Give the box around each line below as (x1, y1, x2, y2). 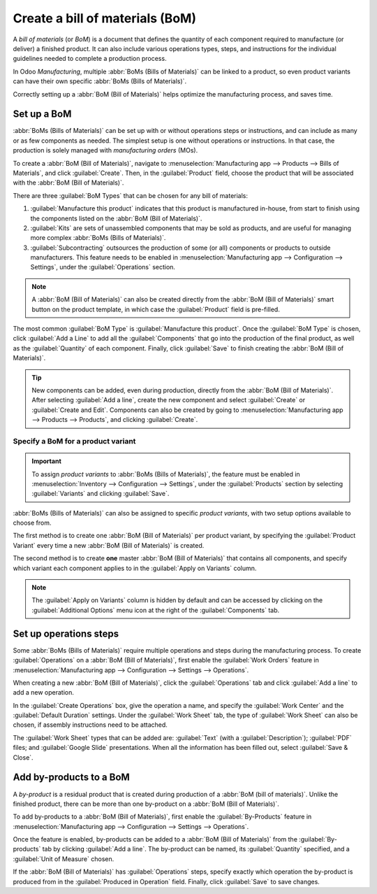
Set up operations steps (13, 627, 119, 639)
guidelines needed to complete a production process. (13, 55, 167, 63)
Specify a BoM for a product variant (13, 436, 136, 446)
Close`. (13, 753, 34, 762)
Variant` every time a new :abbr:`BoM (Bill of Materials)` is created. (13, 541, 205, 549)
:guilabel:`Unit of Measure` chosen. (13, 854, 114, 863)
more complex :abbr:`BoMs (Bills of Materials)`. (30, 234, 166, 242)
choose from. (13, 518, 52, 527)
